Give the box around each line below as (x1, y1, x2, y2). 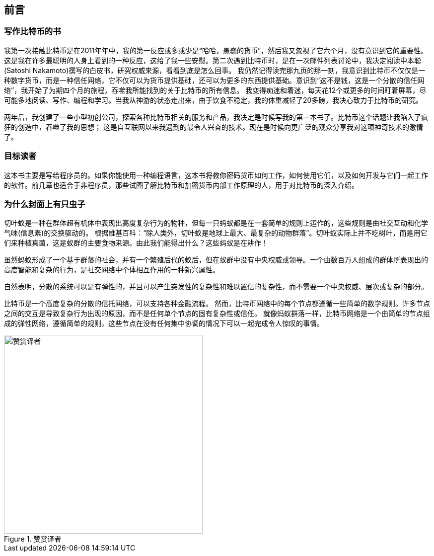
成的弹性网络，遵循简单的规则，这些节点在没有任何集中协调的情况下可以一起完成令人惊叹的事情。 (4, 319, 324, 328)
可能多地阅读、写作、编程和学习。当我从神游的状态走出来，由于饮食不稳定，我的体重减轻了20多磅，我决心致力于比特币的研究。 (4, 95, 423, 104)
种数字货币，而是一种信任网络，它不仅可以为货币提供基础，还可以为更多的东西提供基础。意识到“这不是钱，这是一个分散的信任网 (4, 76, 425, 84)
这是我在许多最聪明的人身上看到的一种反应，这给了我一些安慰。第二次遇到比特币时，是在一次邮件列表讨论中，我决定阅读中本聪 (4, 56, 421, 65)
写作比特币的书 (4, 26, 61, 37)
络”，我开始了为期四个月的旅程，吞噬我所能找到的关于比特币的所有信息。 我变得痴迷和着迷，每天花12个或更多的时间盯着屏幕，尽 (4, 85, 427, 94)
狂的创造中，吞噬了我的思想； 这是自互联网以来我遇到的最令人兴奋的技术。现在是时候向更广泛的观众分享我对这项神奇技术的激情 (4, 122, 423, 131)
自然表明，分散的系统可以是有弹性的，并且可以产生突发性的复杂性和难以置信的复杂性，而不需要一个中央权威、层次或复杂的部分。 (4, 282, 428, 291)
